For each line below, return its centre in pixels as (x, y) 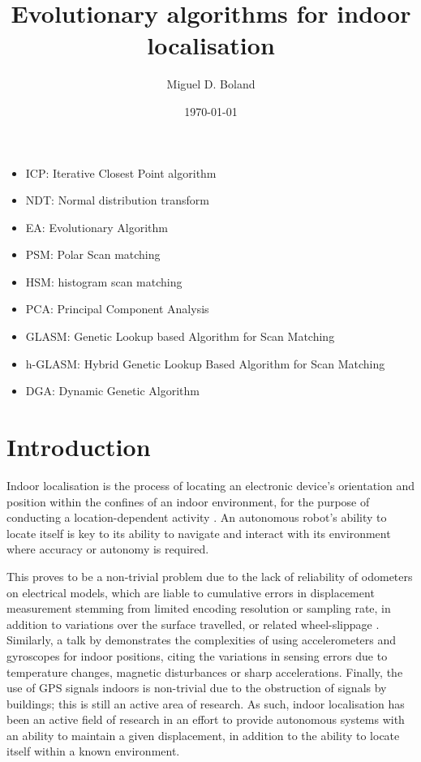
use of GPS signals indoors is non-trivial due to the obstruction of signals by (197, 688)
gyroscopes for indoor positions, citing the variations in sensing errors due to (197, 655)
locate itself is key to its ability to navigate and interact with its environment (199, 533)
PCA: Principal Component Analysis (117, 309)
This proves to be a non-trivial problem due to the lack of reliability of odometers (210, 576)
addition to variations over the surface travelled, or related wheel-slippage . (193, 624)
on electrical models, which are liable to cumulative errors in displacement (191, 592)
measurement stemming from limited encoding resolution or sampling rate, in (199, 608)
